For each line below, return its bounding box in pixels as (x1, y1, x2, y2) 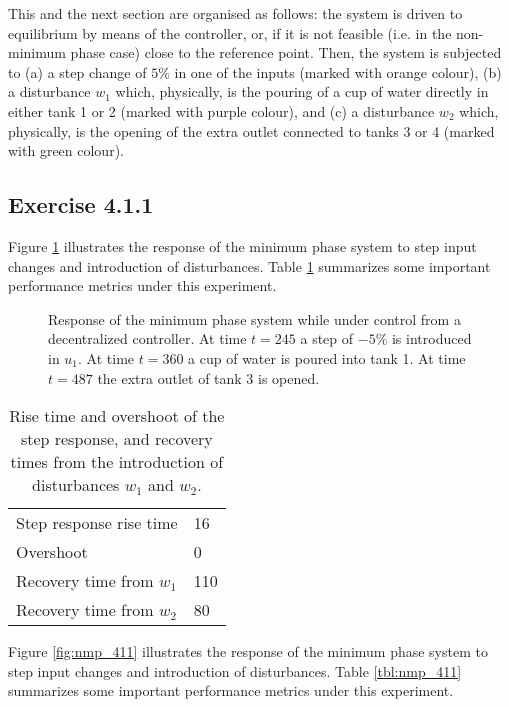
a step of (300, 328, 354, 349)
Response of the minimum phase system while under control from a (48, 308, 461, 329)
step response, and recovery (20, 427, 213, 451)
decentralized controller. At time (48, 328, 247, 349)
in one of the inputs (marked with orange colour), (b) (174, 61, 502, 82)
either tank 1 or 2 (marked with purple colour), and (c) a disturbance (8, 100, 435, 121)
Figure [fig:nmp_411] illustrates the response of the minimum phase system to (8, 641, 488, 662)
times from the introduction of (10, 450, 224, 474)
